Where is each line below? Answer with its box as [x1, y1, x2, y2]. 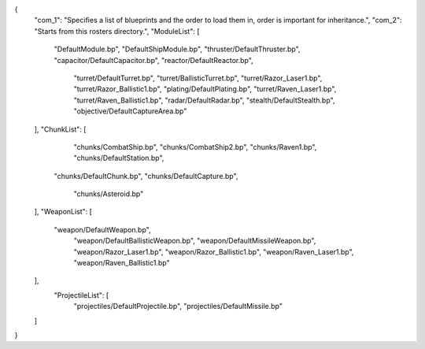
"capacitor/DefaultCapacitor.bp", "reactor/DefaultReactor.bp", [54, 55, 253, 65]
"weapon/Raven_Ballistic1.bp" [73, 258, 170, 268]
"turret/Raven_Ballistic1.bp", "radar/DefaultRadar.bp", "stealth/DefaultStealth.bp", [73, 95, 335, 105]
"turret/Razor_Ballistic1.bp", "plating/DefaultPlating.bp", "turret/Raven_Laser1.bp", [73, 84, 337, 94]
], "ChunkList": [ [34, 124, 87, 134]
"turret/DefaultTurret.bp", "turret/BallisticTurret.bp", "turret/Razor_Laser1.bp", [73, 73, 323, 83]
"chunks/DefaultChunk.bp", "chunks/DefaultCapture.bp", [54, 171, 238, 180]
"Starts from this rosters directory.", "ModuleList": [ [34, 26, 200, 35]
